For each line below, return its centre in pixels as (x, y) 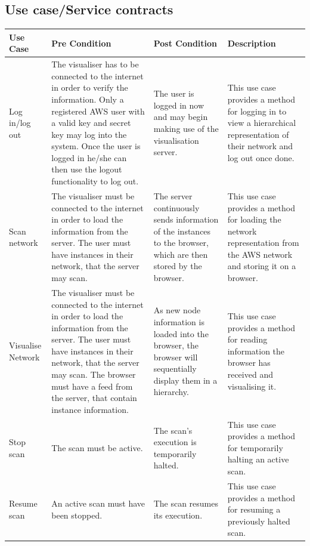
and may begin (181, 117)
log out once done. (261, 157)
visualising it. (252, 386)
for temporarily (255, 447)
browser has (249, 363)
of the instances (182, 231)
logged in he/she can (89, 157)
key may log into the (89, 134)
